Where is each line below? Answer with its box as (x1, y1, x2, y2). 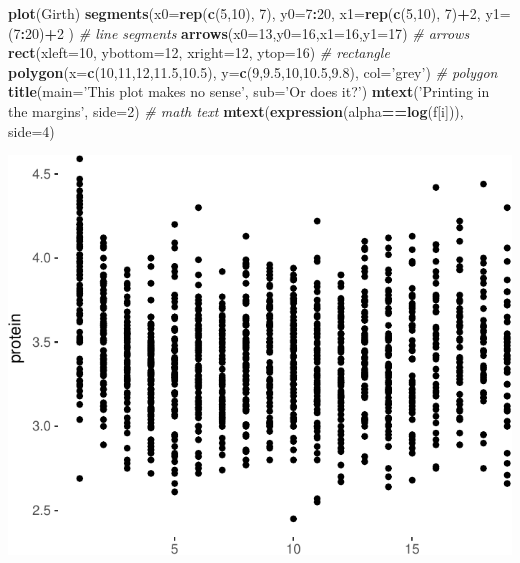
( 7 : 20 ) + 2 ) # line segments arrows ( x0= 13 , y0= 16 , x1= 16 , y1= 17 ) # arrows (8, 22, 470, 43)
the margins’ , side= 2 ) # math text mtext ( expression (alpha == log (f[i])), (8, 100, 464, 121)
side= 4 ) (8, 120, 55, 141)
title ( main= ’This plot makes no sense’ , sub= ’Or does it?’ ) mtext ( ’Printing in (8, 81, 490, 102)
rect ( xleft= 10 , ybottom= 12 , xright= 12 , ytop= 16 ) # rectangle (8, 42, 390, 63)
